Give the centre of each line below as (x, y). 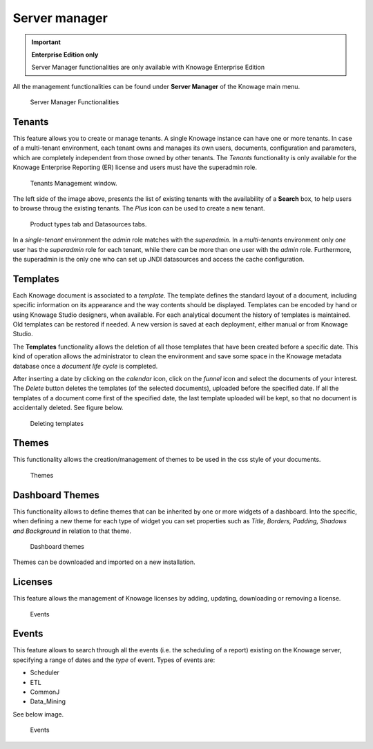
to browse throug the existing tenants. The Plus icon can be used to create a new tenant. (139, 208)
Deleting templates (57, 423)
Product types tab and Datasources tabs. (88, 224)
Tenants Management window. (74, 183)
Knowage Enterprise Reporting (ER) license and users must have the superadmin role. (135, 167)
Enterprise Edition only (65, 55)
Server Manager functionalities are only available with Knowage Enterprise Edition (148, 67)
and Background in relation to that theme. (72, 531)
